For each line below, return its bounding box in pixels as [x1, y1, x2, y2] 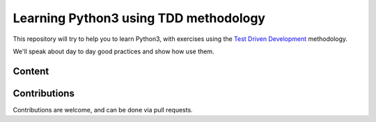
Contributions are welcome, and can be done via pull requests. [13, 105, 193, 114]
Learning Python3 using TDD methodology [13, 10, 266, 26]
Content [13, 65, 49, 77]
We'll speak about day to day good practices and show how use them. [13, 47, 214, 55]
